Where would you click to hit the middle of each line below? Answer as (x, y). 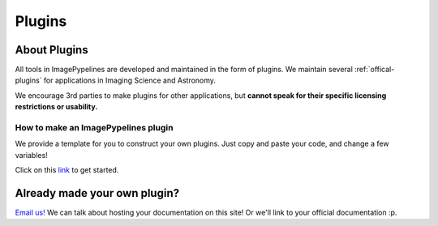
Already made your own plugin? (97, 193)
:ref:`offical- (374, 70)
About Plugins (52, 50)
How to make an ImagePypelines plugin (94, 128)
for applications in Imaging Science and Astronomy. (130, 80)
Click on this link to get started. (67, 170)
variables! (31, 155)
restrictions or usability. (56, 107)
